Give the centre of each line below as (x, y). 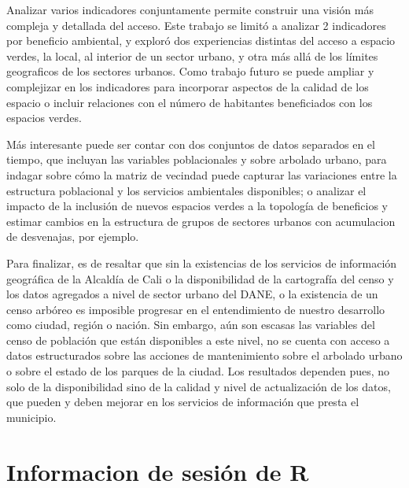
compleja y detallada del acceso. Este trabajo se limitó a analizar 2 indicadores (196, 25)
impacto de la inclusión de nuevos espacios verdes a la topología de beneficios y (197, 206)
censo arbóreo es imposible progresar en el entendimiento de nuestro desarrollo (196, 309)
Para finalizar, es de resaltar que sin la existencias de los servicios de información (202, 262)
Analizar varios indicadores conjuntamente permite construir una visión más (190, 9)
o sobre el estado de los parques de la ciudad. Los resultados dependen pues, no (198, 371)
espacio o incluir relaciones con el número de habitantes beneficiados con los (190, 102)
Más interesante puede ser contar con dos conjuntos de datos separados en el (191, 144)
